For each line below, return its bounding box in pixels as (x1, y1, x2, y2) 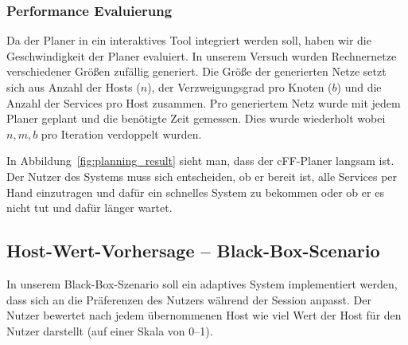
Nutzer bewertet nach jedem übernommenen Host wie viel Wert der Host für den (6, 307, 402, 323)
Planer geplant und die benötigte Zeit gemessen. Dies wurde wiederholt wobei (6, 110, 386, 127)
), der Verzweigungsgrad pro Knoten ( (147, 79, 332, 95)
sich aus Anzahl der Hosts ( (6, 79, 141, 95)
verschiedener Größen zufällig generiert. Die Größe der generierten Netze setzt (6, 63, 387, 80)
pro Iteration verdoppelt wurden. (41, 125, 202, 142)
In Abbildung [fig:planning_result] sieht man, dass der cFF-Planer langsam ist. (6, 152, 394, 169)
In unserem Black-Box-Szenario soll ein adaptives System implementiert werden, (6, 275, 398, 292)
